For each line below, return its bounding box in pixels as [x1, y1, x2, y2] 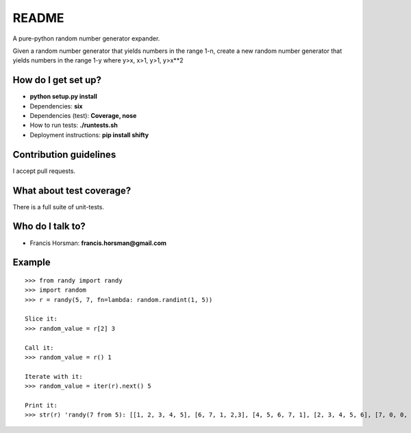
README [12, 10, 64, 25]
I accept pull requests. [12, 167, 75, 175]
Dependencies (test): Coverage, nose [29, 112, 137, 120]
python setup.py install [29, 93, 97, 101]
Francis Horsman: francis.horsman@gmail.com [29, 239, 167, 247]
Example [12, 257, 51, 268]
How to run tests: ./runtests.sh [29, 121, 118, 130]
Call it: [25, 344, 54, 351]
